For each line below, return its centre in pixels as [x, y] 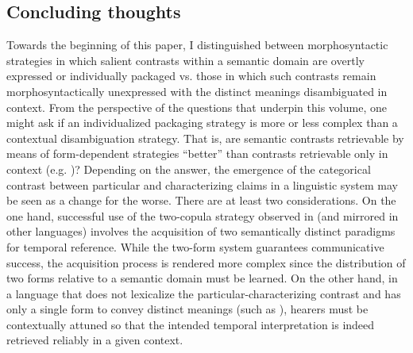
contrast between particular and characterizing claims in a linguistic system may [202, 184]
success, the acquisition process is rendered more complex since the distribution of [206, 262]
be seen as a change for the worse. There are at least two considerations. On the [201, 200]
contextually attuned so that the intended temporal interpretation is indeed [191, 324]
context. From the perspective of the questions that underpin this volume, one [197, 107]
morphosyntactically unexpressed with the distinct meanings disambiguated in [197, 91]
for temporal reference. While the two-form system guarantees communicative [195, 246]
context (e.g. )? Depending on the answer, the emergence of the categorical [189, 169]
